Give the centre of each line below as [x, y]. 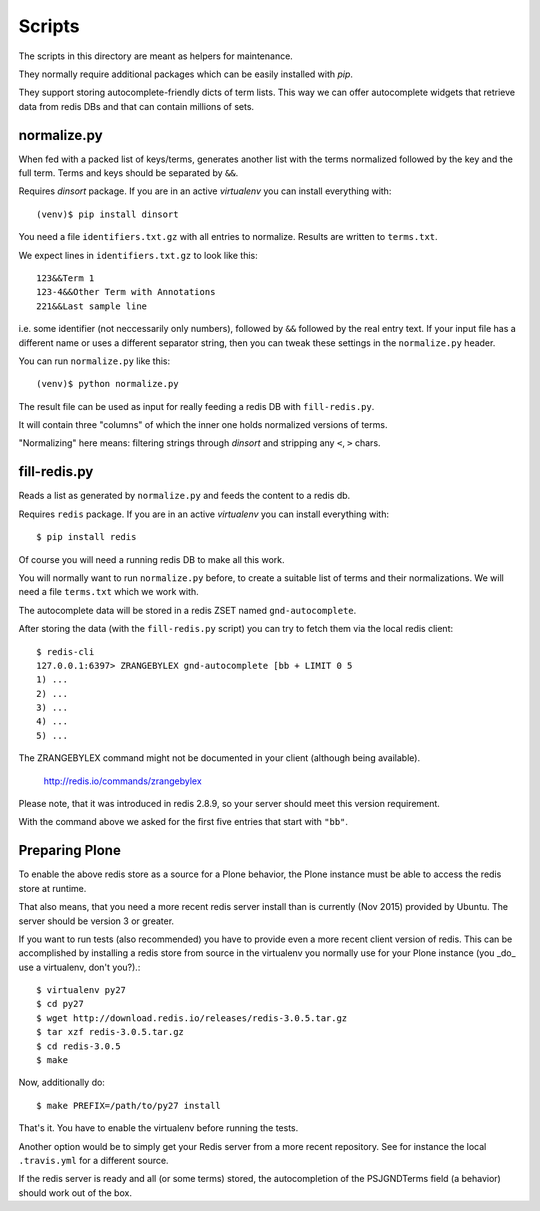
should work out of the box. [75, 1192]
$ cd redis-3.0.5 [78, 1046]
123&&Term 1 [65, 278]
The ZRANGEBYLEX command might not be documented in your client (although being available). [219, 758]
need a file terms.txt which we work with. [108, 592]
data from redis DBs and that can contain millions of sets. [136, 106]
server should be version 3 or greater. [96, 921]
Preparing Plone [70, 850]
